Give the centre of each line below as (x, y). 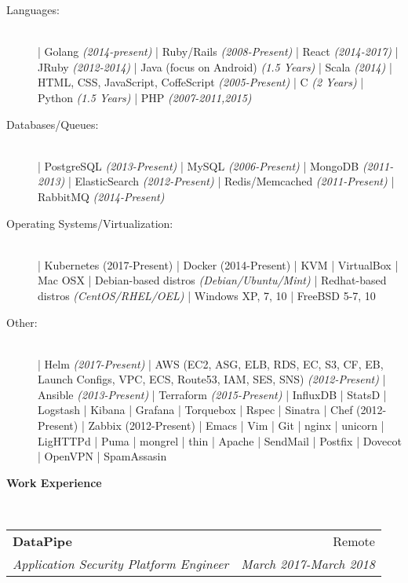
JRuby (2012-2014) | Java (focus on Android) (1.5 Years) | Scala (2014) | (215, 66)
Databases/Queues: (53, 124)
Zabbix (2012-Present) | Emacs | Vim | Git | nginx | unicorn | (236, 425)
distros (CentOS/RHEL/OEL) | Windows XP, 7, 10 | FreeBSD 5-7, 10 (207, 295)
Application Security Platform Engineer (121, 564)
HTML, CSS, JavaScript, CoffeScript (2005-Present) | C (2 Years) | (201, 82)
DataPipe (43, 541)
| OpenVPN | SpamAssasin (102, 456)
